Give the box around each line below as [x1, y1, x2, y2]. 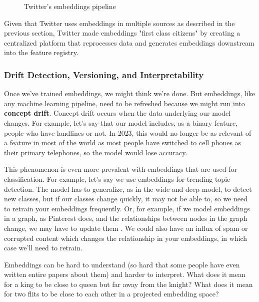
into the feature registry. [4, 47, 78, 58]
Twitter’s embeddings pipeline [24, 1, 116, 11]
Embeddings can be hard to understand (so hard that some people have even [4, 259, 240, 269]
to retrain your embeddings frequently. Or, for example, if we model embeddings [4, 203, 250, 213]
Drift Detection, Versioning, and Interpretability [4, 68, 204, 81]
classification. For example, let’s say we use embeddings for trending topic [4, 173, 230, 184]
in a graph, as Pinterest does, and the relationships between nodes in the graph [4, 213, 247, 223]
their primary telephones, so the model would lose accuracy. [4, 147, 187, 157]
